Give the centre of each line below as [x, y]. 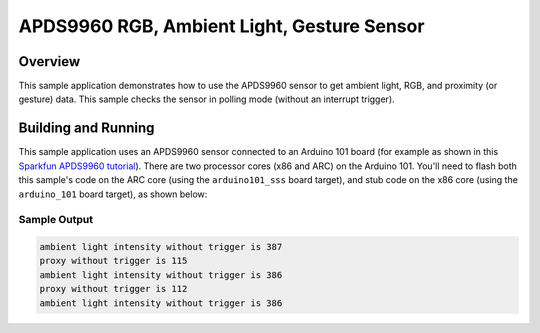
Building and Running [86, 128]
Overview [49, 61]
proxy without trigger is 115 [113, 261]
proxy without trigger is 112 [113, 289]
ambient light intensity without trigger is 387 [161, 247]
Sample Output [56, 220]
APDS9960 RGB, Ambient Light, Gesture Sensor [221, 26]
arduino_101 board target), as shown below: [113, 194]
